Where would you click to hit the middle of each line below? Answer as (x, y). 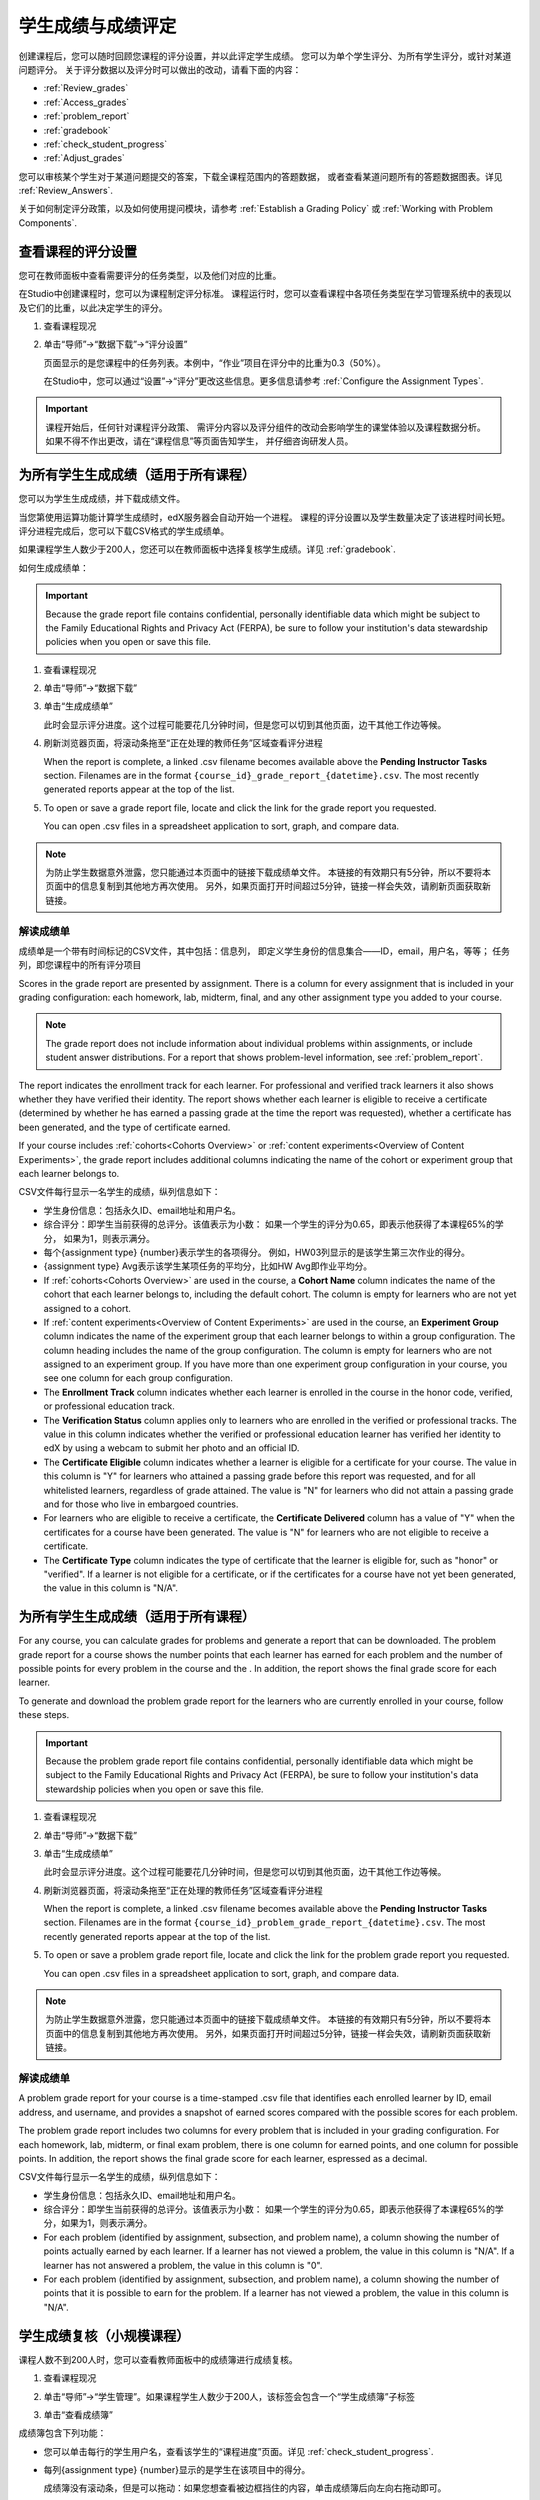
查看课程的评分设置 (77, 251)
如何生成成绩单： (53, 567)
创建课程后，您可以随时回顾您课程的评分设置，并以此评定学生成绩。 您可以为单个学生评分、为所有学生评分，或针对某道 (265, 56)
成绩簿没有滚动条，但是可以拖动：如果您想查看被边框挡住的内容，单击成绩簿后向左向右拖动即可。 (245, 2488)
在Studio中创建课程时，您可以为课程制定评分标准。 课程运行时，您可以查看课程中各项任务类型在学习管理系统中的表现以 (265, 294)
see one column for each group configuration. (138, 1378)
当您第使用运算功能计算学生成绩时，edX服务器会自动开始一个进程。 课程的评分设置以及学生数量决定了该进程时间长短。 (264, 517)
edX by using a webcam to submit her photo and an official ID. (171, 1448)
